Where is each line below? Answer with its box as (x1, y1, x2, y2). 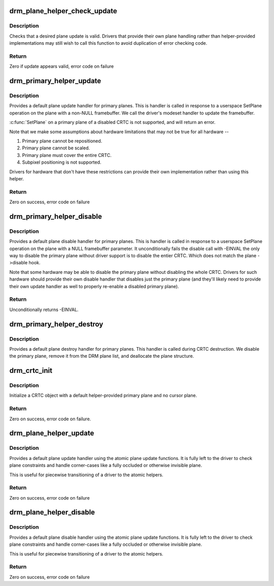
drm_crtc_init (9, 366, 53, 375)
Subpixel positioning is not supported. (22, 159, 101, 165)
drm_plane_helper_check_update (9, 7, 118, 15)
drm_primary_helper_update (9, 77, 101, 85)
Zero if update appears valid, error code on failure (9, 64, 114, 70)
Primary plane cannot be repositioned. (22, 138, 102, 144)
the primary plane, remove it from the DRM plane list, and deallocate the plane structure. (9, 353, 194, 359)
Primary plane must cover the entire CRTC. (22, 152, 112, 158)
